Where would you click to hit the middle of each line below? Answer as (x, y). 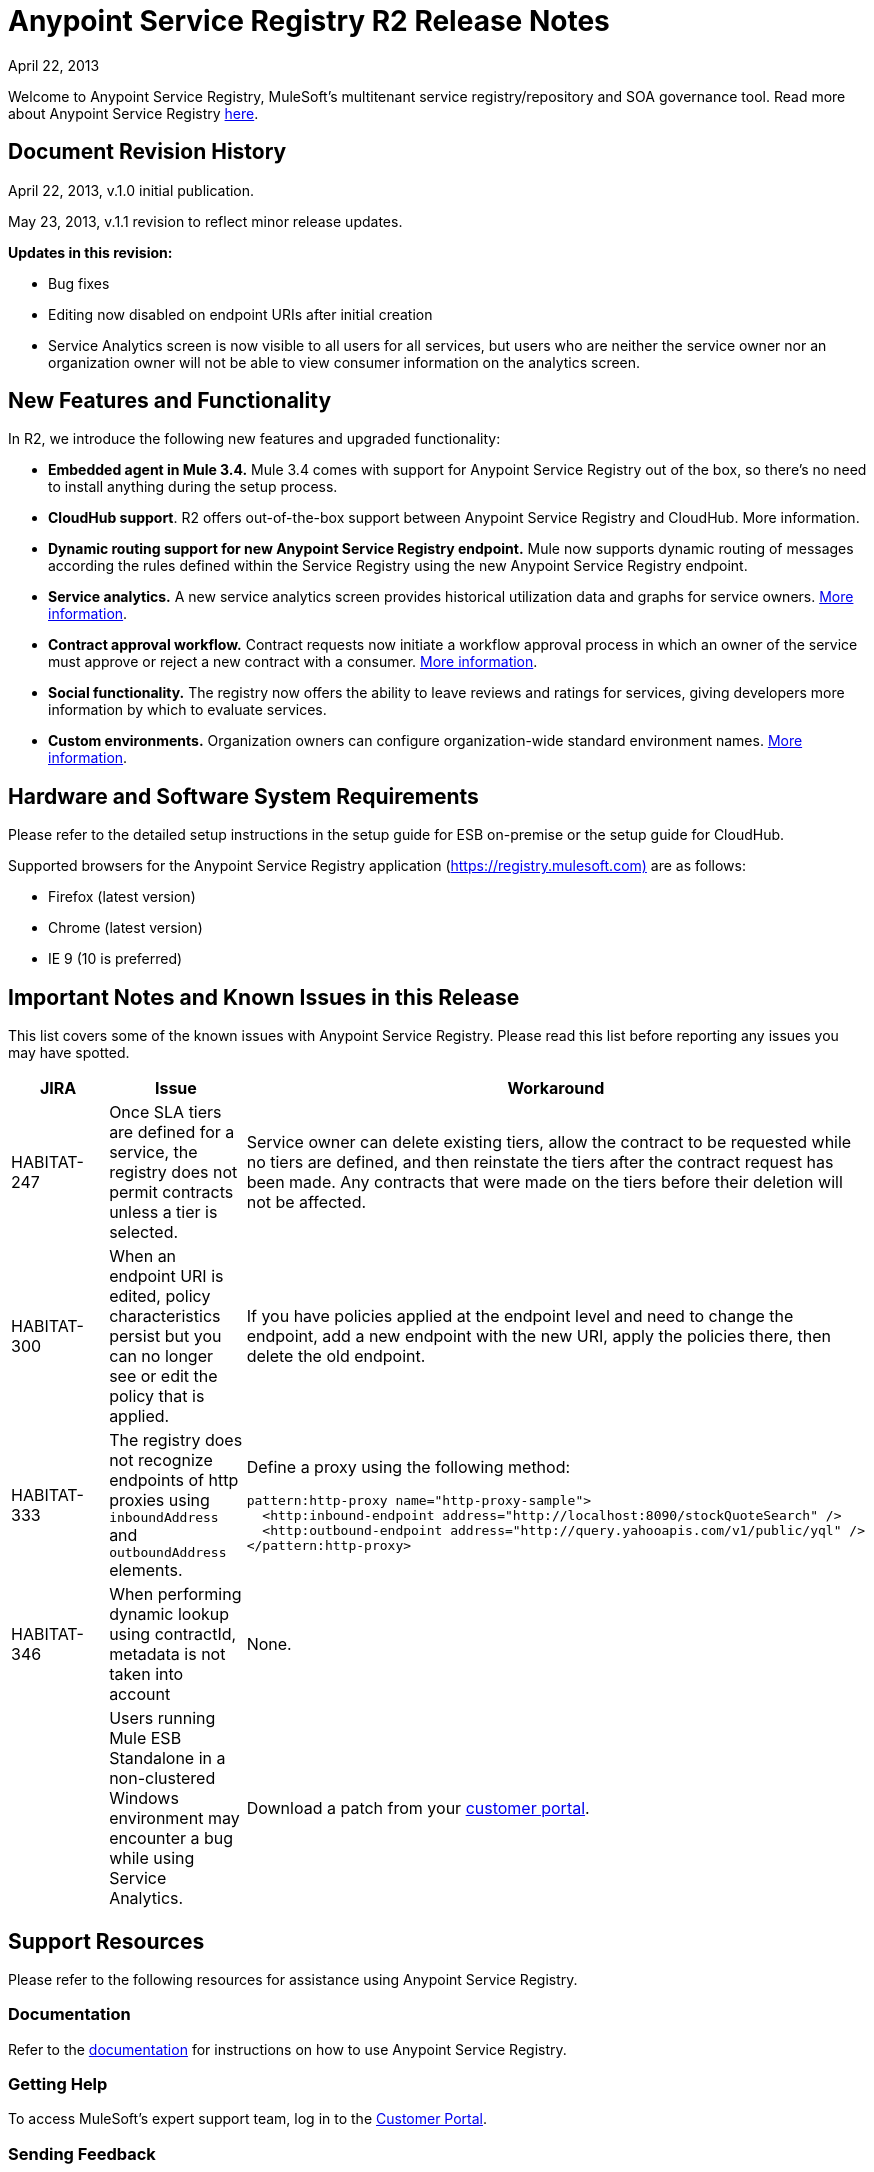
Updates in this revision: (90, 252)
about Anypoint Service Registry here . (133, 113)
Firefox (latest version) (122, 897)
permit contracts (171, 1192)
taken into (146, 1674)
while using (152, 1858)
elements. (146, 1570)
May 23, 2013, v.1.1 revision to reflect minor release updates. (205, 221)
